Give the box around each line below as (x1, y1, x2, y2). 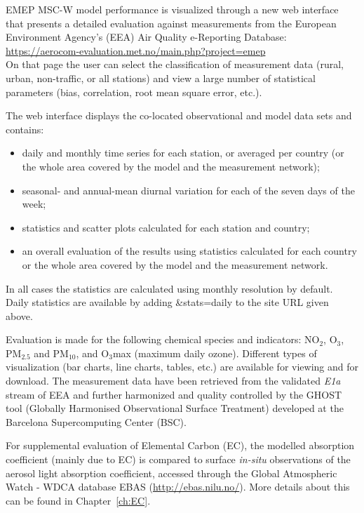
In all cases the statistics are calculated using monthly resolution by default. (6, 281, 333, 295)
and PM (34, 345, 69, 360)
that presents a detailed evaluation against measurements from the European (6, 15, 337, 30)
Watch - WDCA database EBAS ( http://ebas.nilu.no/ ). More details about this (6, 479, 350, 494)
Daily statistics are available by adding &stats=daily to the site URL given (6, 295, 329, 309)
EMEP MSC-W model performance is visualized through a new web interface (6, 2, 339, 16)
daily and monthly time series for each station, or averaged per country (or (22, 145, 344, 160)
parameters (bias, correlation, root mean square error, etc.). (6, 84, 262, 99)
